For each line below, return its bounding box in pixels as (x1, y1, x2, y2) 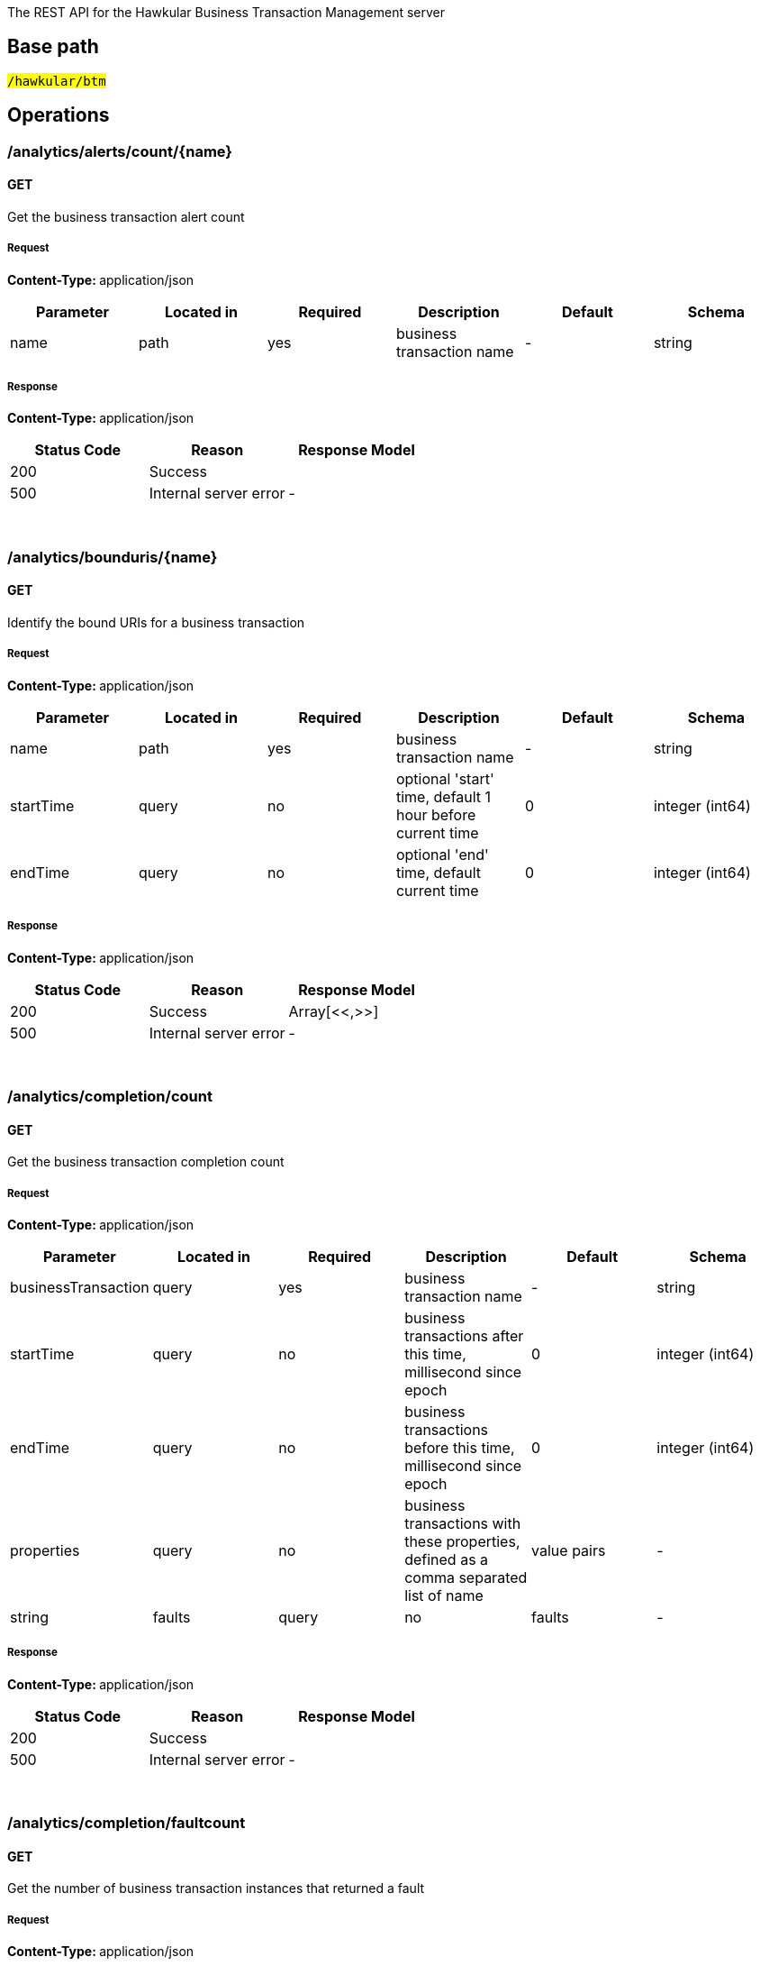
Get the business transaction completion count (7, 1154, 285, 1170)
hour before (395, 805, 476, 824)
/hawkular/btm (7, 73, 106, 88)
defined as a (404, 1550, 489, 1568)
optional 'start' (395, 769, 494, 788)
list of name (404, 1587, 484, 1605)
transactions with (404, 1514, 521, 1532)
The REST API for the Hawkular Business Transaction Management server (7, 5, 446, 20)
